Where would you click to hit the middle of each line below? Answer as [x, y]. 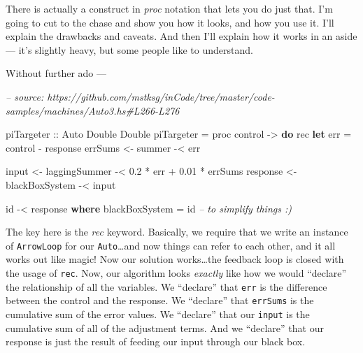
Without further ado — [56, 73]
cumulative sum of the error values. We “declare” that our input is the [158, 314]
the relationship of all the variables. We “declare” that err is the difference [166, 286]
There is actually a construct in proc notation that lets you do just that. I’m [169, 8]
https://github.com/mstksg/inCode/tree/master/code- [161, 96]
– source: [25, 96]
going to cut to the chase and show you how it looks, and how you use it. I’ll [170, 22]
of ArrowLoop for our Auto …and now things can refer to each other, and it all [171, 245]
